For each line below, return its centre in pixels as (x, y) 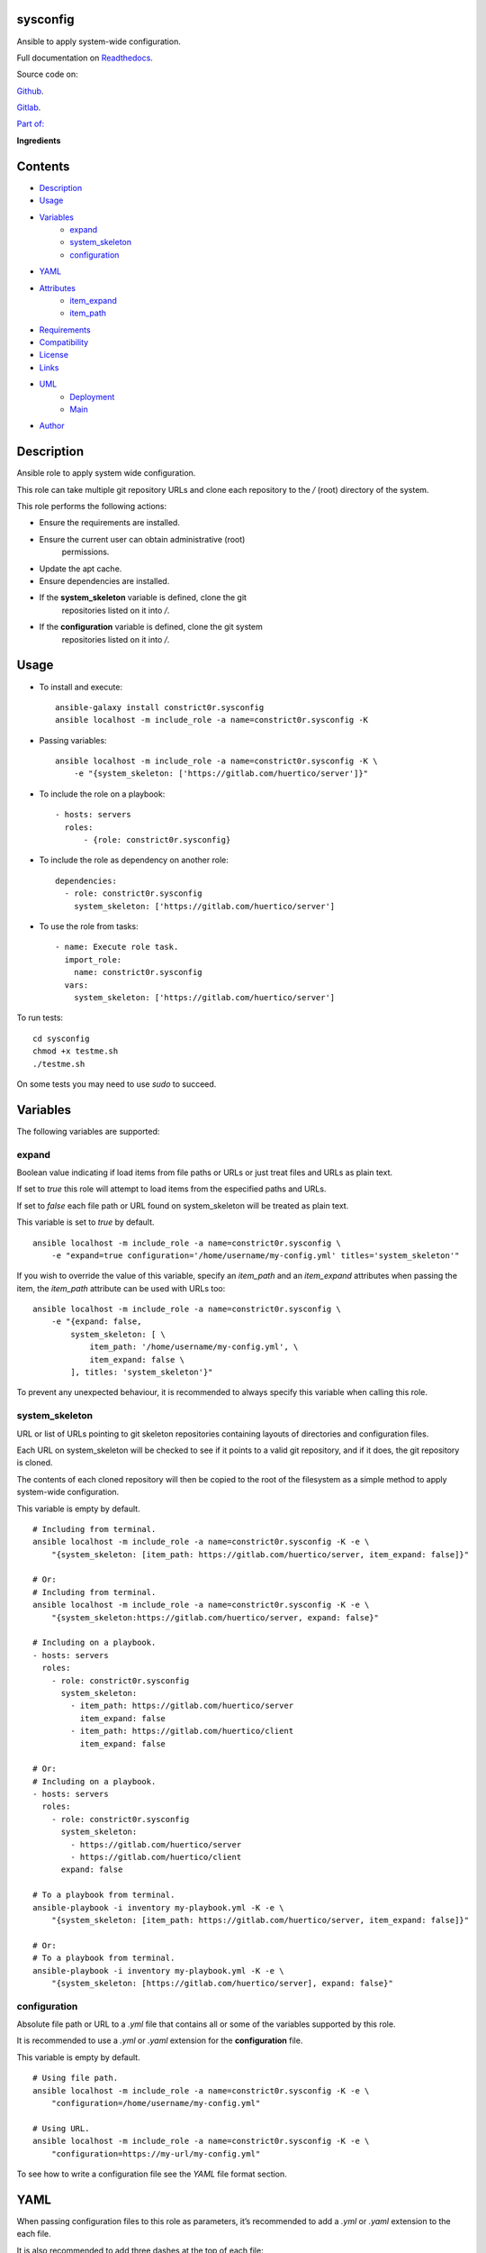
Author (52, 426)
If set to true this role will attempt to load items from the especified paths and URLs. (171, 1189)
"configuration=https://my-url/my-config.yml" (156, 2153)
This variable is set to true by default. (85, 1222)
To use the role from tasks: (89, 926)
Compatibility (64, 342)
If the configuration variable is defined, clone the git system (151, 627)
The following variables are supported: (88, 1131)
